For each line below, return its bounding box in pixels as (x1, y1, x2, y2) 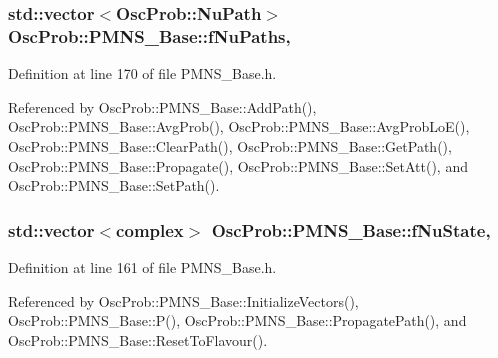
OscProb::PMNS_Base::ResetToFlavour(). (8, 329, 268, 350)
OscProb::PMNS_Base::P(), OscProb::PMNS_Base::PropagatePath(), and (8, 310, 467, 331)
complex (116, 217, 184, 242)
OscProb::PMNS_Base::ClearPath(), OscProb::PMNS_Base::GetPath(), (8, 135, 452, 156)
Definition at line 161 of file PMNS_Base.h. (8, 256, 277, 277)
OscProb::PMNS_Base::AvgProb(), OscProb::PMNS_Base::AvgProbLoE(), (8, 116, 470, 137)
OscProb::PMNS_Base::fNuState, (211, 217, 491, 242)
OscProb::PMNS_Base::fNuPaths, (8, 23, 291, 48)
